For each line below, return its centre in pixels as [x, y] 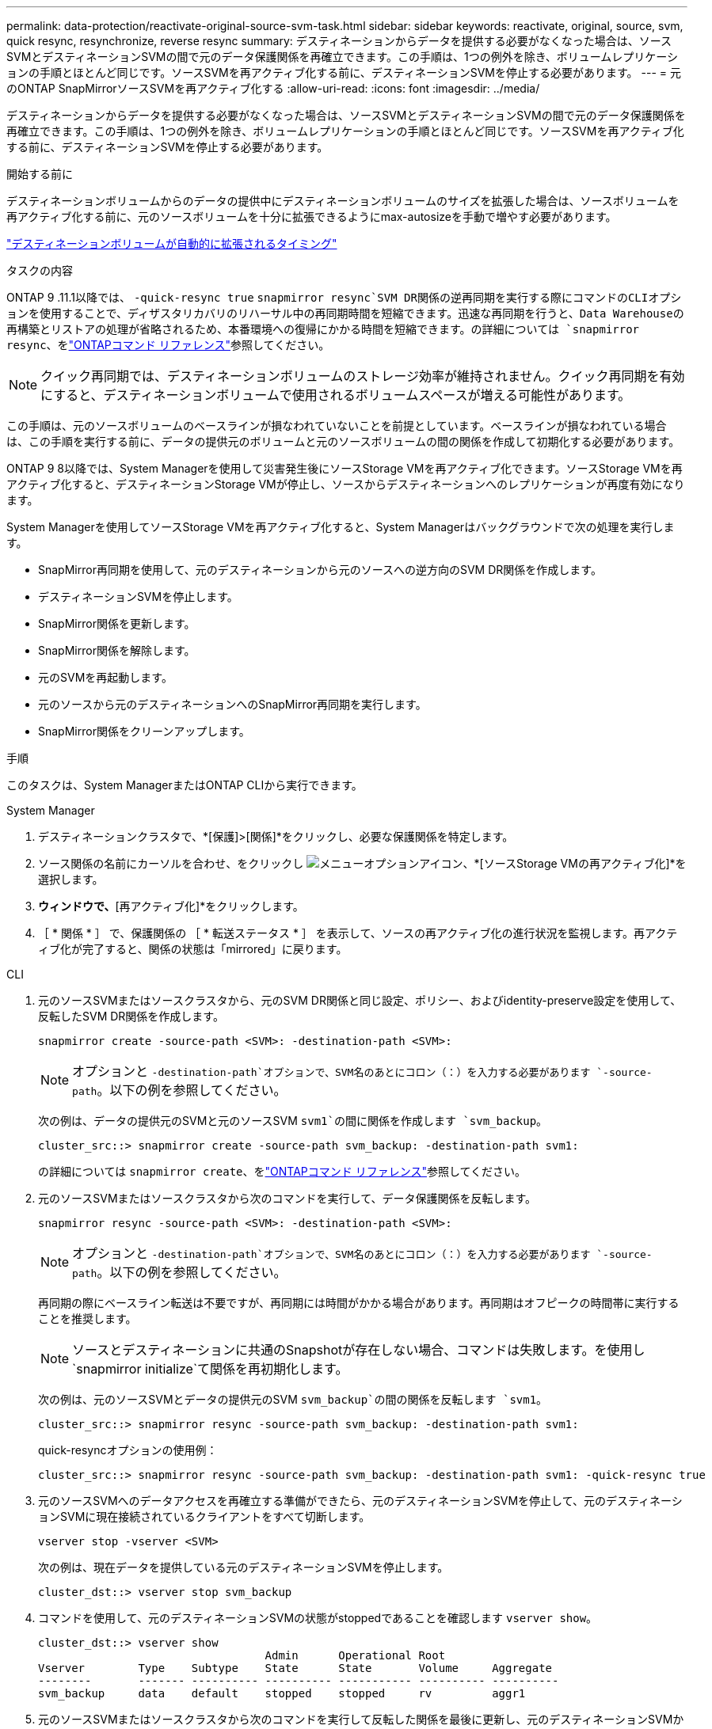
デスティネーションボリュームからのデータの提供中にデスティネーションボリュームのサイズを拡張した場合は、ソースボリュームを [343, 201]
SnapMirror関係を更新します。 [117, 623]
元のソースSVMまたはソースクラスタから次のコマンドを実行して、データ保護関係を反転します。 [287, 1198]
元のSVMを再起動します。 [105, 677]
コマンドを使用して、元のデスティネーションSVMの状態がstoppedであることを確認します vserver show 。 [318, 1618]
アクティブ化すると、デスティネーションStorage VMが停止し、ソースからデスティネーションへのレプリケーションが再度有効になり [346, 484]
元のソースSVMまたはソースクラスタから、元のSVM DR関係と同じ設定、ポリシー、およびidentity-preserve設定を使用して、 [360, 1000]
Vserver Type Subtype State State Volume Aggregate [295, 1668]
